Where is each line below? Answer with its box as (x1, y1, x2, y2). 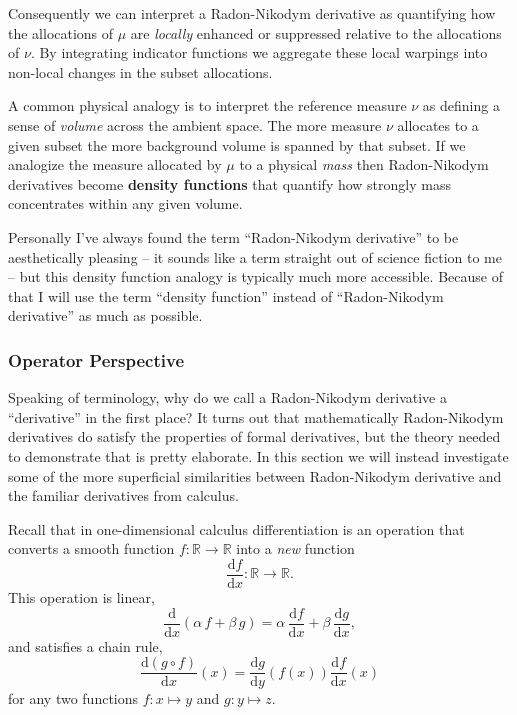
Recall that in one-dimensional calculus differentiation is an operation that (8, 518, 465, 539)
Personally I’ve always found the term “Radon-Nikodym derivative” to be (8, 226, 459, 247)
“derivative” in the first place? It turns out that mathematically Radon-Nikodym (8, 406, 504, 427)
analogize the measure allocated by (8, 154, 222, 175)
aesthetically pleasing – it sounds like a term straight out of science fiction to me (8, 246, 502, 267)
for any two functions (8, 688, 139, 709)
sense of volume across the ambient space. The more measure (8, 114, 382, 135)
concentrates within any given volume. (8, 193, 243, 214)
